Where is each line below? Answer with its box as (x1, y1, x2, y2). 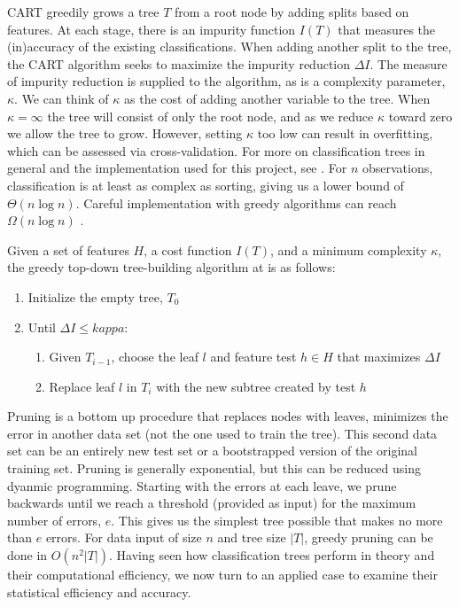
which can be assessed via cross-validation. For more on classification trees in (7, 141, 425, 160)
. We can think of (14, 89, 109, 107)
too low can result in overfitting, (257, 124, 433, 143)
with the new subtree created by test (156, 377, 356, 395)
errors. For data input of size (45, 528, 202, 547)
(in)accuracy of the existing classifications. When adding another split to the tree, (7, 37, 452, 56)
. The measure (370, 54, 447, 73)
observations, (362, 159, 433, 177)
